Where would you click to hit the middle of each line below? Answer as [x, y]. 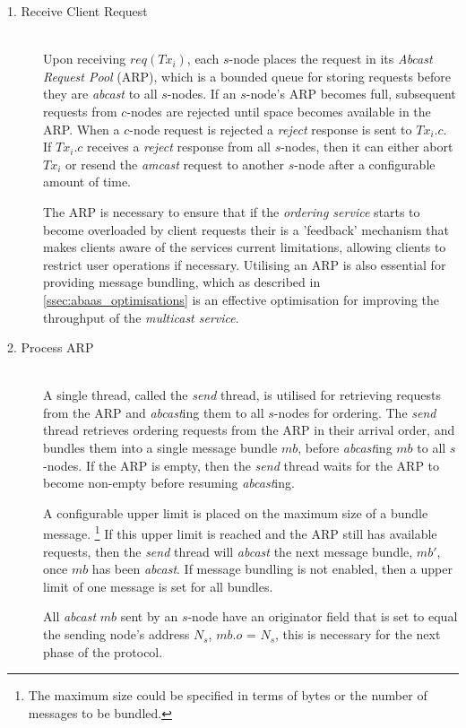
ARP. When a [82, 129]
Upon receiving [85, 59]
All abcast [70, 616]
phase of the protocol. [103, 651]
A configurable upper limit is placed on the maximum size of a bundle [236, 512]
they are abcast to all [100, 94]
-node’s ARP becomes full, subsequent [351, 94]
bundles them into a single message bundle [160, 448]
